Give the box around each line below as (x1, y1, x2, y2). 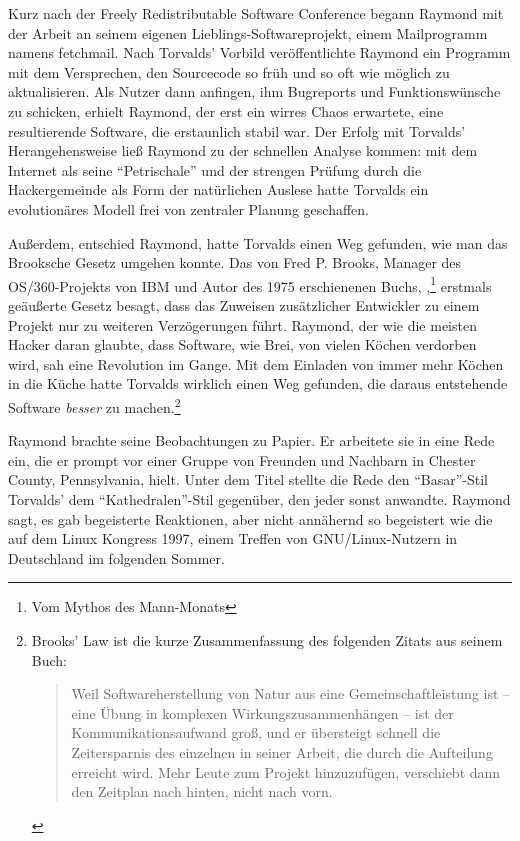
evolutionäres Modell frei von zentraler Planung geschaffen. (8, 198, 370, 219)
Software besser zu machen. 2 (8, 393, 181, 417)
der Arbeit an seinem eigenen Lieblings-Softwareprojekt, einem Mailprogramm (8, 22, 488, 43)
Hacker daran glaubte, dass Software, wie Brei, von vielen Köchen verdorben (8, 334, 477, 355)
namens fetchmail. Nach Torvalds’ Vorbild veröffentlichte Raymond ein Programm (8, 42, 511, 63)
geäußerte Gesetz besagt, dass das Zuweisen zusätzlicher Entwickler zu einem (8, 294, 480, 315)
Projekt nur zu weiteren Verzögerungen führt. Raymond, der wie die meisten (8, 314, 477, 335)
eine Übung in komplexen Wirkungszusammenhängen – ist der (71, 702, 454, 723)
